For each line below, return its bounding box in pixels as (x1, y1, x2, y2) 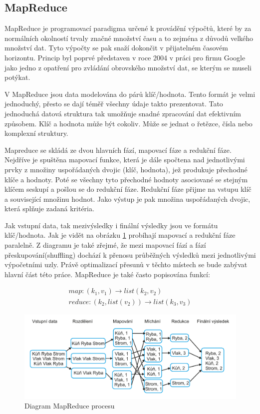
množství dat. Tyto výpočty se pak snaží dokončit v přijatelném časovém (4, 42, 228, 53)
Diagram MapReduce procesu (24, 401, 115, 411)
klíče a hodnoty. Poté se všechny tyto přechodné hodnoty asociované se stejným (4, 174, 248, 184)
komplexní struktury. (4, 128, 68, 138)
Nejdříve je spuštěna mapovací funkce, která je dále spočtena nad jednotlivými (4, 154, 245, 165)
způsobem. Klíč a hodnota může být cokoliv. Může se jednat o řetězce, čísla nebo (4, 118, 253, 128)
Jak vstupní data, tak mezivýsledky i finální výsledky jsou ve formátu (4, 220, 218, 230)
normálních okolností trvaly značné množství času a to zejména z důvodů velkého (4, 32, 254, 43)
